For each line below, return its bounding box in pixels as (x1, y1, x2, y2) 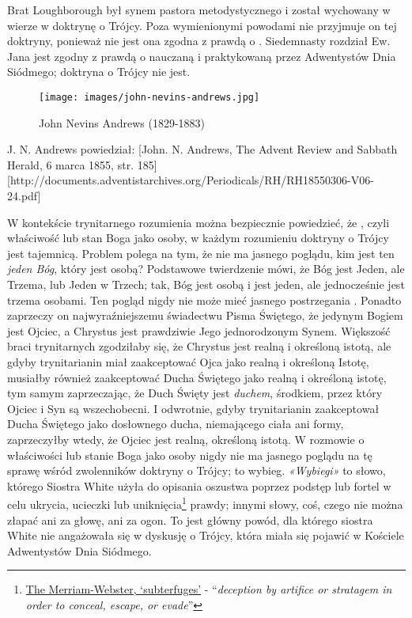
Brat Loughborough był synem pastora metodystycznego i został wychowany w (7, 2, 391, 17)
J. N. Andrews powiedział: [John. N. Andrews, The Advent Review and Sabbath (7, 141, 398, 157)
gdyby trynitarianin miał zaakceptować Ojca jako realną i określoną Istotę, (7, 353, 369, 370)
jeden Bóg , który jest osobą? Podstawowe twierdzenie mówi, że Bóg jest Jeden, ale (7, 260, 405, 277)
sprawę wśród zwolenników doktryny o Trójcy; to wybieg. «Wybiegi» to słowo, (7, 462, 386, 479)
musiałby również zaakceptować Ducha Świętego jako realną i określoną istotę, (7, 369, 387, 385)
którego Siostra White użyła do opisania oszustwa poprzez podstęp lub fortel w (7, 477, 391, 494)
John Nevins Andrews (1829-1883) (39, 114, 205, 131)
